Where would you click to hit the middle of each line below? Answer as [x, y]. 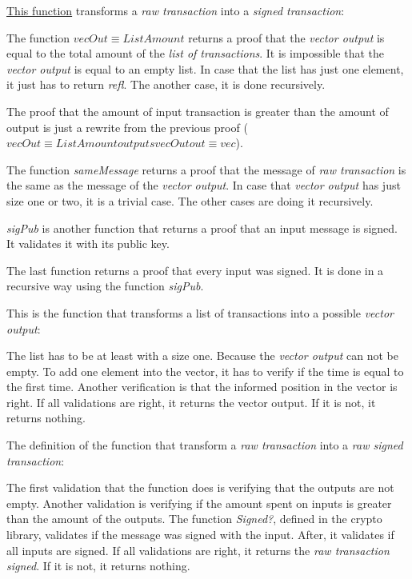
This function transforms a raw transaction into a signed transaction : [176, 10]
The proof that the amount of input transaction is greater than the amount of [198, 111]
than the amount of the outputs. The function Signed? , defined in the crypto [194, 519]
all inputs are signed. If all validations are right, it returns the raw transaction [198, 550]
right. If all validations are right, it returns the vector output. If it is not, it [191, 402]
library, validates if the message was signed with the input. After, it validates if [200, 535]
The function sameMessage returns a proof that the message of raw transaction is [206, 169]
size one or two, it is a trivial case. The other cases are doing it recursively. [190, 200]
